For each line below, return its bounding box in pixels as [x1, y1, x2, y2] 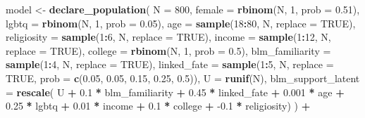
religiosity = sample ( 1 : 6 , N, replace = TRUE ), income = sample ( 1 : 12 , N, [6, 29, 331, 44]
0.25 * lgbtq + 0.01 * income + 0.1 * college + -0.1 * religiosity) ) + [6, 98, 311, 113]
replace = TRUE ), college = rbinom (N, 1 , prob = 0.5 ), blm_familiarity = [6, 43, 331, 58]
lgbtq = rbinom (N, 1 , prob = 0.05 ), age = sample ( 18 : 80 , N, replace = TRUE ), [6, 15, 356, 30]
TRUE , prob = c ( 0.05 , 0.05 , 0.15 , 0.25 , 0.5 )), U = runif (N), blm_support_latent [6, 70, 360, 85]
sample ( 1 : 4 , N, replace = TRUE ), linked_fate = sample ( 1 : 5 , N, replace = [6, 57, 334, 72]
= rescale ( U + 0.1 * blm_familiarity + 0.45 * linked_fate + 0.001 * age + [6, 84, 345, 99]
